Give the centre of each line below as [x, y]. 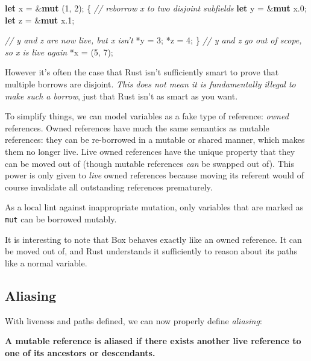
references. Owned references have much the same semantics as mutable [137, 127]
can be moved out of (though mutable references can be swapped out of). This [149, 163]
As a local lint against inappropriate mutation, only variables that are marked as [154, 207]
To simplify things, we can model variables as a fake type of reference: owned [147, 116]
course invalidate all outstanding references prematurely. [109, 187]
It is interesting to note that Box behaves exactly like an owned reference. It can [153, 239]
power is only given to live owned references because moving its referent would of [155, 175]
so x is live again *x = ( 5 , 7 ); [59, 52]
